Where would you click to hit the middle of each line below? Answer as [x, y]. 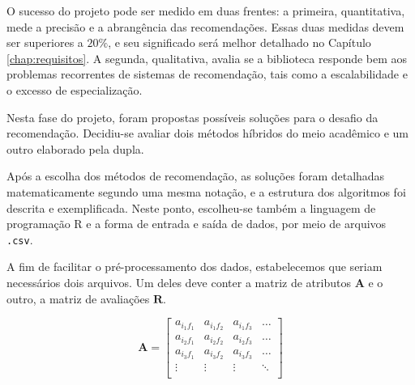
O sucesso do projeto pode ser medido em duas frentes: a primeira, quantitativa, [206, 11]
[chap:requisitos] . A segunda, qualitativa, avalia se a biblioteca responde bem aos [207, 58]
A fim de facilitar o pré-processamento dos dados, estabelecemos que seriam [195, 267]
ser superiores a [45, 42]
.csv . [20, 239]
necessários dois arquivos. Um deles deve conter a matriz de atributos [179, 282]
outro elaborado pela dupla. [75, 148]
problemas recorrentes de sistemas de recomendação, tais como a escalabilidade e [207, 74]
